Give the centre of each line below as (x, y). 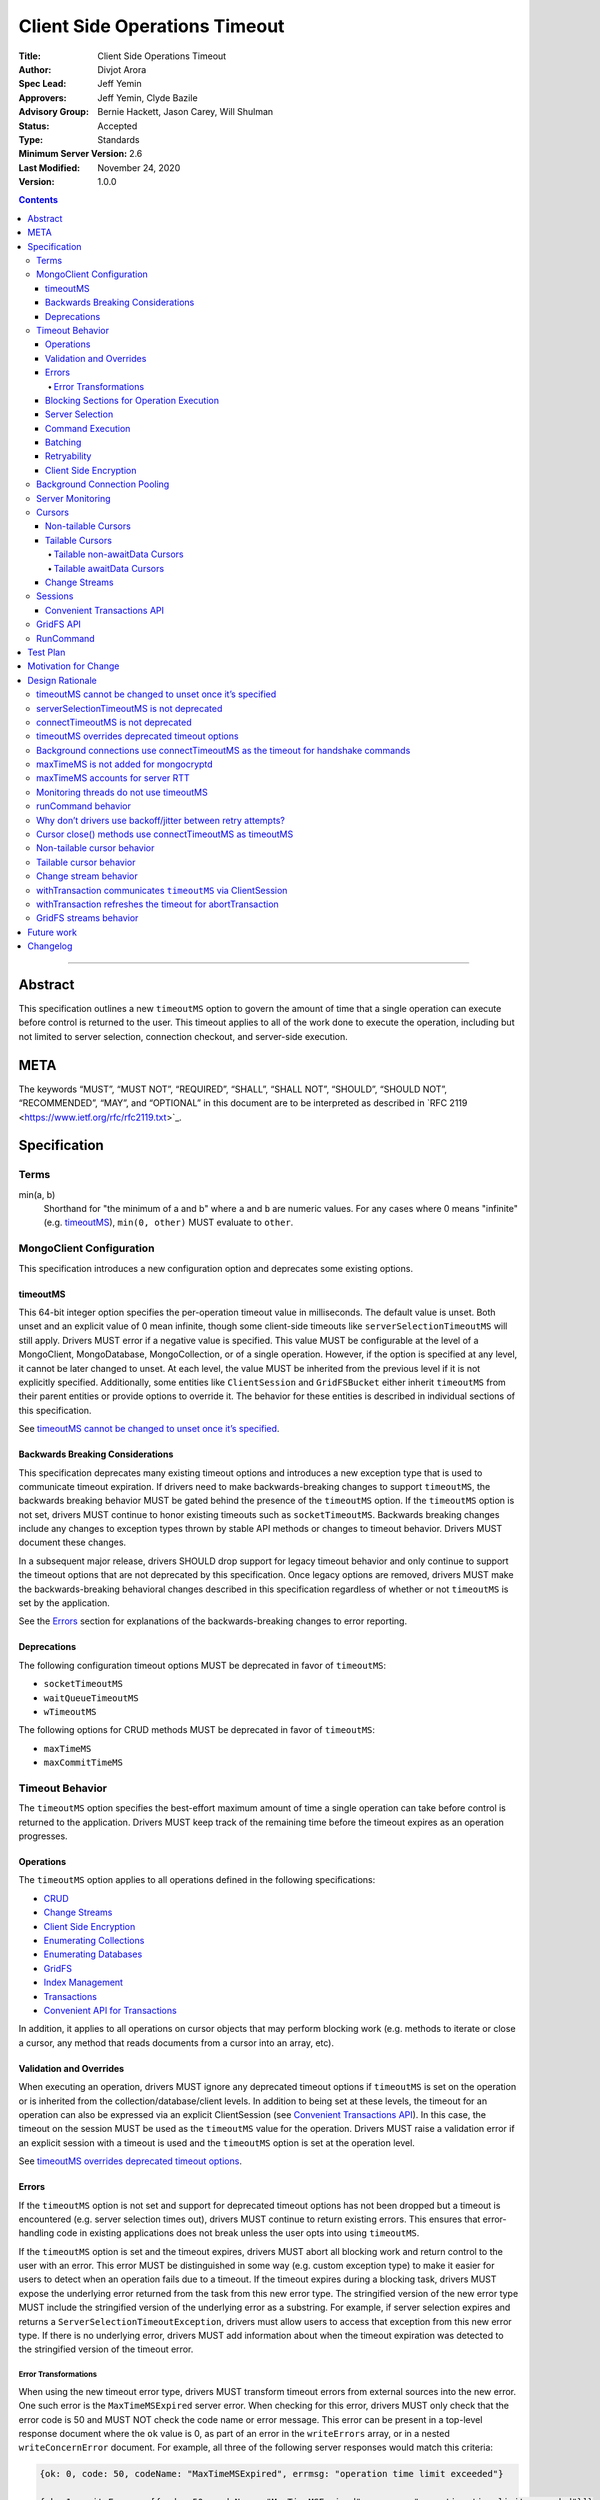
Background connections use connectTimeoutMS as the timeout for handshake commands (223, 750)
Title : (30, 56)
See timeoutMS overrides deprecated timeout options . (130, 2161)
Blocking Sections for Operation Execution (132, 400)
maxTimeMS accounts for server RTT (113, 778)
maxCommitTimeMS (83, 1763)
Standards (118, 139)
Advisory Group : (54, 112)
